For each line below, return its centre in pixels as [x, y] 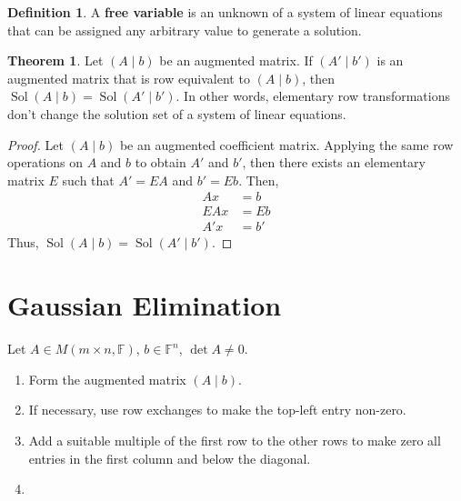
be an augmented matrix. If [236, 60]
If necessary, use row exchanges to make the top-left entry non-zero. [217, 410]
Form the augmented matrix [107, 379]
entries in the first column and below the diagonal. [170, 458]
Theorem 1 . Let [55, 60]
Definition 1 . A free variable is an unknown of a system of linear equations [225, 12]
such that [88, 180]
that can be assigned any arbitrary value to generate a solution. [185, 30]
